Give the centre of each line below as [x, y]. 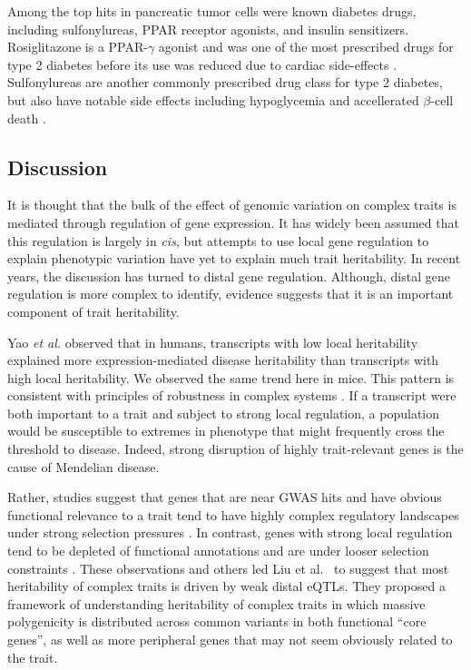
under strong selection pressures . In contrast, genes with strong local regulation [230, 532]
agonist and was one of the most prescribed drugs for [306, 47]
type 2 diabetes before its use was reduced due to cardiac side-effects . [202, 64]
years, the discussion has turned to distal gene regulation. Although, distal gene [229, 276]
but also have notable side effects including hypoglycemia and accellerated [213, 99]
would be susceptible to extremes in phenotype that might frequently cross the [226, 431]
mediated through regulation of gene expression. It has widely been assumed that [233, 222]
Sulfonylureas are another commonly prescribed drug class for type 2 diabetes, [225, 82]
